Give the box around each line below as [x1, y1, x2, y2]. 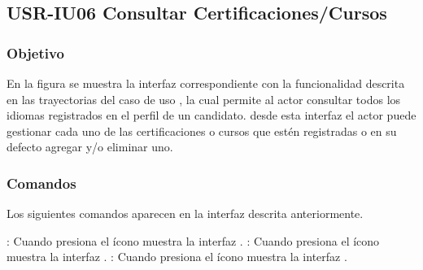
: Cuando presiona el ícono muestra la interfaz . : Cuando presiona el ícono [7, 232, 380, 249]
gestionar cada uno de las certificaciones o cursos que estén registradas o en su [7, 122, 397, 139]
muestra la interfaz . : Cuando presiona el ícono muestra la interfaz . [7, 248, 347, 265]
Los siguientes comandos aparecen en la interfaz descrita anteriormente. [7, 205, 364, 222]
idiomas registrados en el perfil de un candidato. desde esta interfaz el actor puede [7, 107, 416, 124]
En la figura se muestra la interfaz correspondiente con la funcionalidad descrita [7, 75, 405, 91]
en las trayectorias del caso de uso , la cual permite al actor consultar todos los [7, 90, 401, 107]
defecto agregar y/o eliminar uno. [7, 138, 173, 155]
